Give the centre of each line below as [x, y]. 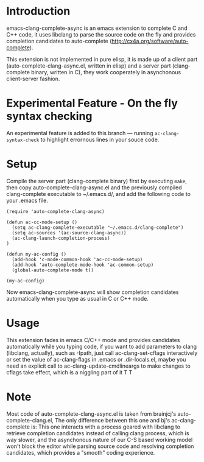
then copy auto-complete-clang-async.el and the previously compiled [94, 187]
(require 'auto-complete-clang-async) [55, 211]
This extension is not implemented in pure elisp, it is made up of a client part [102, 59]
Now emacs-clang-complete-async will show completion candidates [93, 292]
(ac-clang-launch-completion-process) [61, 238]
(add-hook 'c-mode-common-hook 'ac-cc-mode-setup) [77, 259]
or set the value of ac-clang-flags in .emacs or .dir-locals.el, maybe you [96, 359]
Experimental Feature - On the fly [92, 103]
